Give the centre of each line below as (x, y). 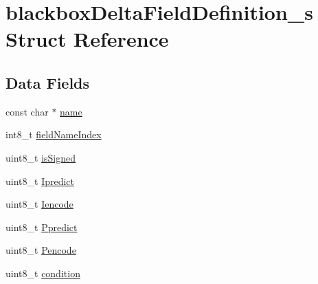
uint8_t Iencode (39, 204)
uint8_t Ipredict (40, 181)
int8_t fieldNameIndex (54, 134)
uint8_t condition (43, 273)
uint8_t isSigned (41, 157)
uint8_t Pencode (41, 250)
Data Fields (48, 82)
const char (27, 111)
